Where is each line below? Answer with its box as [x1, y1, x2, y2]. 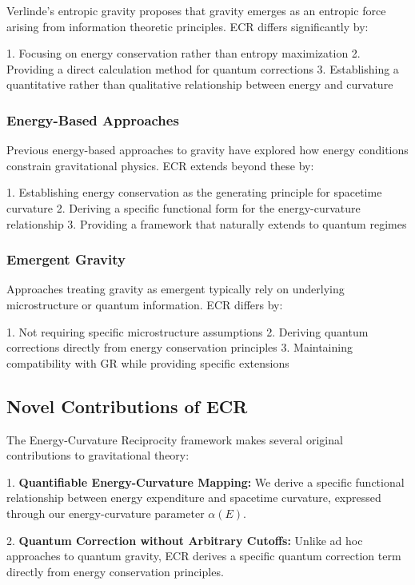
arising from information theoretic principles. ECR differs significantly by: [6, 18, 369, 34]
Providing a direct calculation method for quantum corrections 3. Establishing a [6, 60, 399, 77]
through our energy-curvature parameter [6, 504, 205, 521]
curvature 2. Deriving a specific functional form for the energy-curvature [6, 199, 361, 216]
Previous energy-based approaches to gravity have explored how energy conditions [6, 141, 409, 158]
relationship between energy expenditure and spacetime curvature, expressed [6, 489, 381, 506]
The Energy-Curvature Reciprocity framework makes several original [6, 431, 343, 448]
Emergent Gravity [6, 249, 126, 269]
